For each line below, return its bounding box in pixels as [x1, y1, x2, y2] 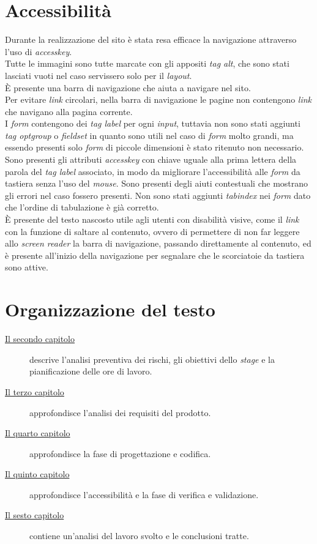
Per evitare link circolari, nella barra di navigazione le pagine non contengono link [5, 93, 312, 106]
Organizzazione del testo [5, 297, 215, 322]
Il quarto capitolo [5, 427, 70, 439]
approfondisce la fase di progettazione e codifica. [29, 447, 211, 460]
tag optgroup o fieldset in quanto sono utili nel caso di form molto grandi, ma [5, 129, 294, 141]
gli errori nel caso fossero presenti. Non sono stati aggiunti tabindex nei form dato [5, 188, 311, 201]
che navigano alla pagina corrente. [5, 105, 133, 117]
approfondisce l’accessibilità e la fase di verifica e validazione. [29, 488, 259, 501]
